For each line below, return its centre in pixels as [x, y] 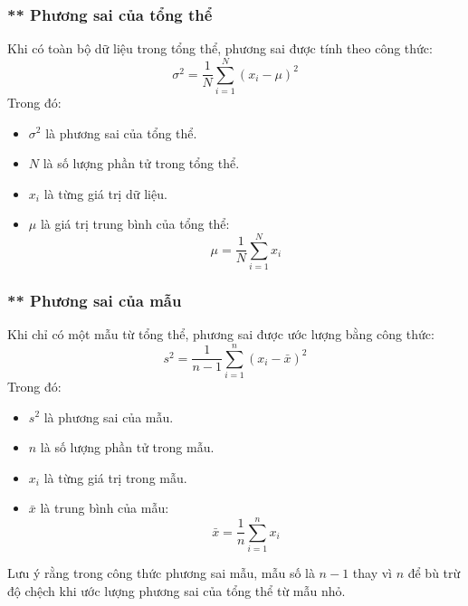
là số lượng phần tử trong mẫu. [127, 447]
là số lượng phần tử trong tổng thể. [141, 163]
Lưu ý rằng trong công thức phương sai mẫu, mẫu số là [161, 573]
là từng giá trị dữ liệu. [105, 193]
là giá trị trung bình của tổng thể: [135, 224]
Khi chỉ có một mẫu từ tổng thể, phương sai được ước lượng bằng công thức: [221, 334]
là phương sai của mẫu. [109, 417]
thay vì [372, 573]
